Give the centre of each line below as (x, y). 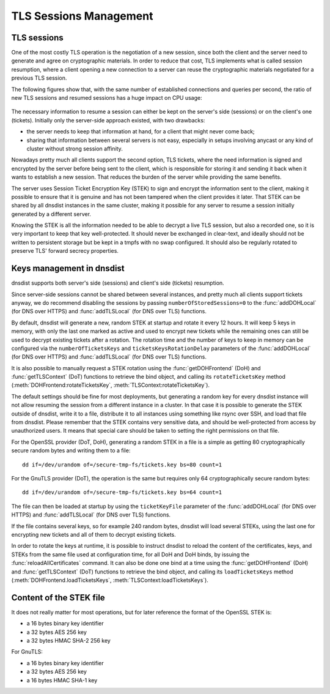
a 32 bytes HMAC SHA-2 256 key (69, 640)
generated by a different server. (51, 214)
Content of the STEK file (58, 598)
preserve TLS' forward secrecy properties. (65, 251)
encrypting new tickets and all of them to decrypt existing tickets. (94, 534)
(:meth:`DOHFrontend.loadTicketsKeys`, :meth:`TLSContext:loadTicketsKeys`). (110, 580)
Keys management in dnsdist (68, 268)
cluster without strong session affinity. (75, 148)
